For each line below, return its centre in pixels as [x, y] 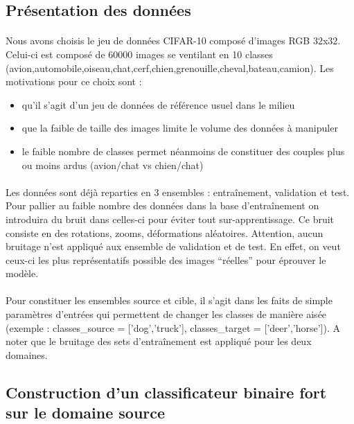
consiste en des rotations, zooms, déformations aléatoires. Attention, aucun [165, 232]
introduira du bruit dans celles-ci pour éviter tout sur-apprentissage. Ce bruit [170, 219]
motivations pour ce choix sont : [74, 81]
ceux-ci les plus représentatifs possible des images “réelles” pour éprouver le [166, 259]
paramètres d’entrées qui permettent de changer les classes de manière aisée [166, 314]
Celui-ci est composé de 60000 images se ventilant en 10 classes [139, 54]
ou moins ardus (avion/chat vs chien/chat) [113, 165]
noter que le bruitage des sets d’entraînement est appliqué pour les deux [159, 341]
